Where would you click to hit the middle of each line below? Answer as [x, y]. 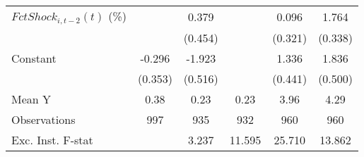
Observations [43, 119]
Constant [34, 58]
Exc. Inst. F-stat [52, 139]
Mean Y [31, 99]
